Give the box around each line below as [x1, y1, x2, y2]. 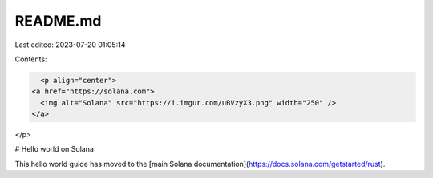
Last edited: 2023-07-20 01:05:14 [14, 40, 126, 49]
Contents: [14, 54, 47, 64]
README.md [14, 12, 102, 30]
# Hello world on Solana [14, 144, 94, 154]
